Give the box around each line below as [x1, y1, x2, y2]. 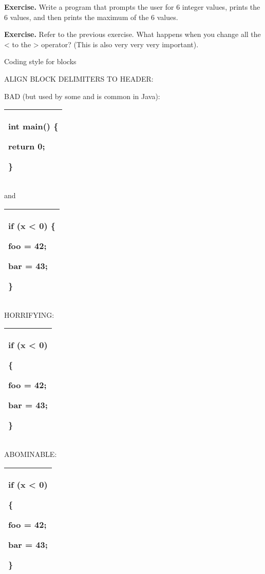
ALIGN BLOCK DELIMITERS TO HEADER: [4, 73, 154, 84]
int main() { [8, 120, 59, 132]
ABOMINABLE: [4, 449, 57, 460]
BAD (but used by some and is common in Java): [4, 90, 160, 101]
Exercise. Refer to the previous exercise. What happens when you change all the [4, 29, 261, 40]
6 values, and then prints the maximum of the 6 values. [4, 11, 178, 22]
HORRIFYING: [4, 309, 54, 320]
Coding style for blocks [4, 56, 77, 67]
